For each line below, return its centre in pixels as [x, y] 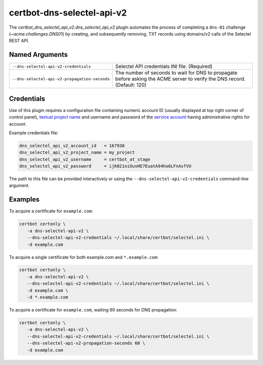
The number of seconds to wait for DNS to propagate [176, 73]
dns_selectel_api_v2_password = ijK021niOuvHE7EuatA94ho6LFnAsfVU [105, 166]
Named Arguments [38, 55]
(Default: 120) [131, 85]
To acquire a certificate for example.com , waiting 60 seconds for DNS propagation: [93, 310]
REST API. [19, 41]
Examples [24, 200]
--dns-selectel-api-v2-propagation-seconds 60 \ [86, 343]
